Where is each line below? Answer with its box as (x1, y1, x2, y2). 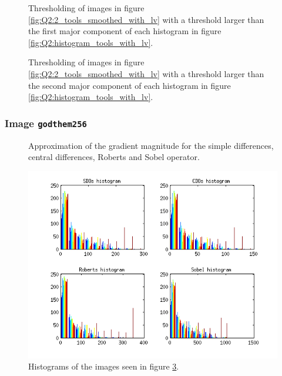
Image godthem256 (5, 115, 87, 130)
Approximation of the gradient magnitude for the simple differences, (28, 139, 274, 151)
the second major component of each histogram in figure (28, 79, 231, 91)
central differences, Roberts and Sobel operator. (28, 151, 200, 163)
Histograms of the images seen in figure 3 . (28, 360, 179, 372)
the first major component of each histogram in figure (28, 25, 221, 37)
